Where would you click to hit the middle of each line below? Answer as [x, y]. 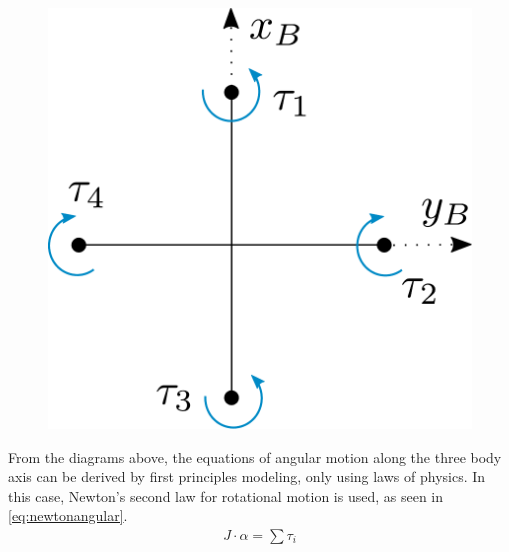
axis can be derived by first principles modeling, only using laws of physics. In [247, 476]
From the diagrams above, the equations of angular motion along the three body [255, 456]
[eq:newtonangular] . [68, 515]
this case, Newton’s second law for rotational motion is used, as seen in [226, 495]
